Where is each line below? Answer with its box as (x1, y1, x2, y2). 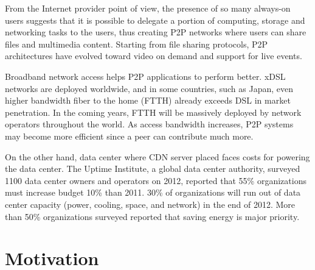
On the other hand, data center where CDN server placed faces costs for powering (5, 150, 310, 163)
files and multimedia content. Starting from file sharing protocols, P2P (5, 37, 268, 50)
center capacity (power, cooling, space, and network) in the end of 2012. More (5, 197, 295, 210)
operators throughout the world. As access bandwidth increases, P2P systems (5, 118, 294, 130)
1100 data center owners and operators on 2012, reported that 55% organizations (5, 174, 306, 187)
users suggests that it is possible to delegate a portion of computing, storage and (5, 13, 305, 26)
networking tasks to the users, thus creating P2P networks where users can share (5, 26, 306, 38)
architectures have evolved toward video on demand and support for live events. (5, 49, 302, 62)
